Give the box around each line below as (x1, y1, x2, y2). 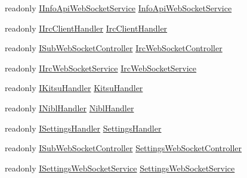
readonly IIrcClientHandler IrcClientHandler (5, 21, 168, 34)
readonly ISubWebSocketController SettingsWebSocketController (5, 142, 242, 154)
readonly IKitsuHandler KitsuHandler (5, 82, 143, 94)
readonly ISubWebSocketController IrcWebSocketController (5, 42, 223, 54)
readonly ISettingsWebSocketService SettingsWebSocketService (5, 161, 235, 174)
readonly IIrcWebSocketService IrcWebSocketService (5, 61, 197, 74)
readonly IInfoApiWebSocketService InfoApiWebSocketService (5, 2, 232, 14)
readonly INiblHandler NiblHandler (5, 101, 134, 114)
